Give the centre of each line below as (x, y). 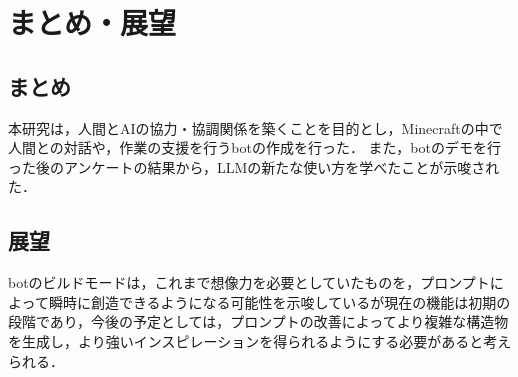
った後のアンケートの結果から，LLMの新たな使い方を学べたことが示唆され (254, 166)
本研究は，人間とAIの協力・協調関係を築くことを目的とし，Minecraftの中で (255, 127)
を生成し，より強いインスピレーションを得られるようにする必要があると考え (260, 340)
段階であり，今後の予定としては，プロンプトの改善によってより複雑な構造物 (258, 321)
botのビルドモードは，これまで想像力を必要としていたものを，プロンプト (249, 282)
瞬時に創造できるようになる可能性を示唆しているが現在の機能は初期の (279, 301)
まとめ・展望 (92, 22)
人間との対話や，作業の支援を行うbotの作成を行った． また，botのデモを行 (254, 147)
